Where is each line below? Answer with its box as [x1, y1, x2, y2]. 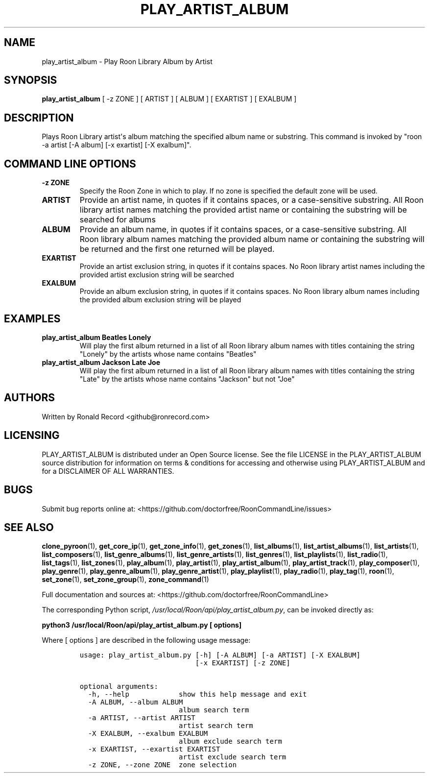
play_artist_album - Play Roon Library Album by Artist [42, 57, 213, 66]
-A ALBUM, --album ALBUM [88, 698, 183, 706]
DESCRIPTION [4, 111, 74, 124]
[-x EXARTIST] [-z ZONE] [195, 659, 290, 667]
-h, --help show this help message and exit [88, 690, 307, 699]
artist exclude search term [179, 753, 286, 761]
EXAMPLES [4, 312, 61, 325]
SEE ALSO [4, 521, 54, 534]
